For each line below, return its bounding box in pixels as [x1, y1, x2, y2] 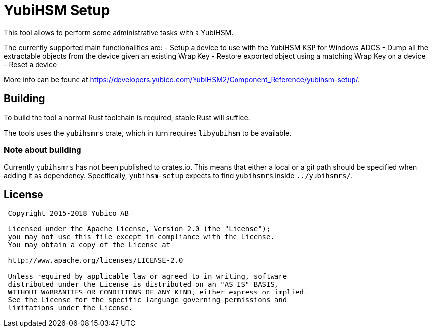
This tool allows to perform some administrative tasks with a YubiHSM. [4, 28, 234, 37]
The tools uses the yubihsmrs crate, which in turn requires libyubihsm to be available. [4, 128, 292, 137]
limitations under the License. [8, 304, 133, 312]
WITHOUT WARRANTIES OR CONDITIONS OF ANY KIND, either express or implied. [8, 288, 308, 296]
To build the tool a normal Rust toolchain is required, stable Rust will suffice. [4, 113, 250, 122]
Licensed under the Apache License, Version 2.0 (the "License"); [8, 225, 271, 233]
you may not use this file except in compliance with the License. [8, 233, 275, 241]
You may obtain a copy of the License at [8, 241, 171, 249]
